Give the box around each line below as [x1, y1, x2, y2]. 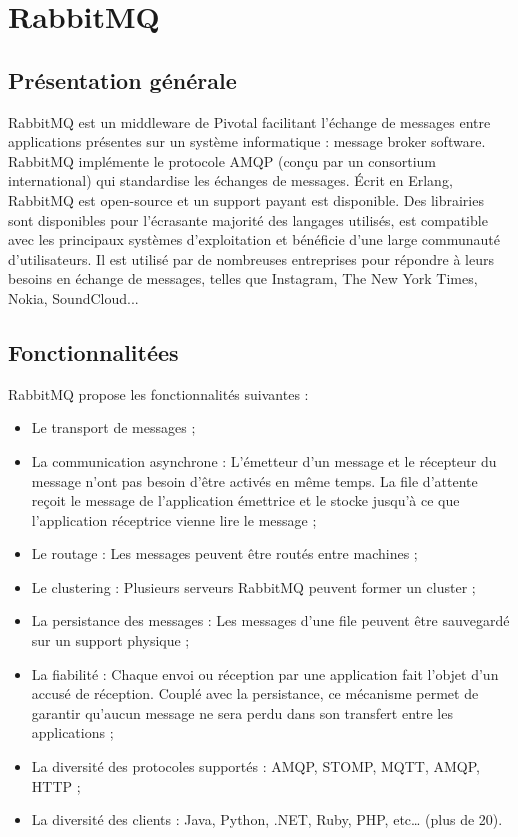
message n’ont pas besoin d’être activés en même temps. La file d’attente [31, 470, 478, 491]
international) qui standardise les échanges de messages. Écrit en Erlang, [8, 170, 453, 191]
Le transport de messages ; [31, 417, 196, 438]
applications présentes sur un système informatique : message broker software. [8, 131, 486, 152]
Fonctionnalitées [8, 336, 179, 367]
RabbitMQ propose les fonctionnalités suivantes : [8, 383, 309, 404]
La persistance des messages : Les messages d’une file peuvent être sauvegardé [31, 610, 510, 631]
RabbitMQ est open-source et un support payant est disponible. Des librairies [8, 189, 484, 210]
